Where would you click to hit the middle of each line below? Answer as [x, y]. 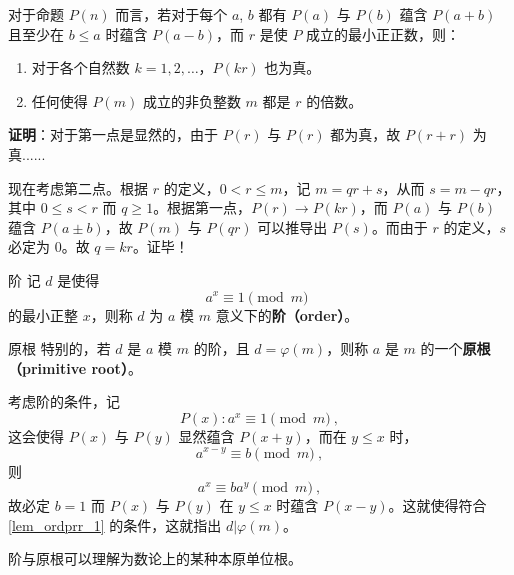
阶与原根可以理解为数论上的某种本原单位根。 [155, 558]
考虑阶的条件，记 [64, 401]
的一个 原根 [455, 348]
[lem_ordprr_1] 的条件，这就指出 [115, 524]
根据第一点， [209, 207]
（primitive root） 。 [75, 367]
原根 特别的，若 [59, 348]
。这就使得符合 [437, 505]
